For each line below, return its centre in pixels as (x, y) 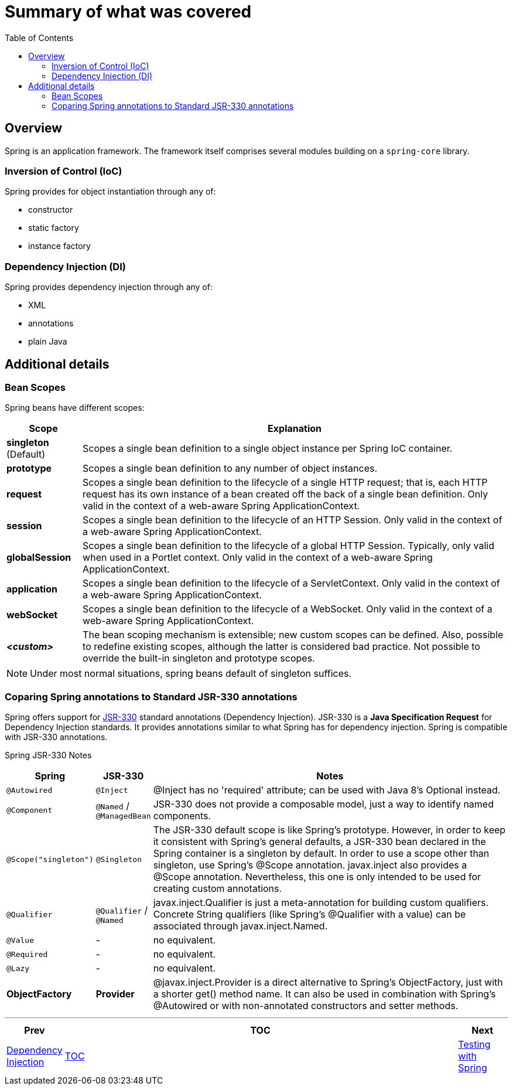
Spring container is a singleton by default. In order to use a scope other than (321, 854)
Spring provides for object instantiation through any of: (110, 192)
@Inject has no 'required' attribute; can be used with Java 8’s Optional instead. (327, 790)
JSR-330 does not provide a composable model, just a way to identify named (323, 804)
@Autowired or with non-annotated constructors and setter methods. (306, 1006)
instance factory (59, 246)
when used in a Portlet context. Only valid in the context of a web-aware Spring (258, 558)
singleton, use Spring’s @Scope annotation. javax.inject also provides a (310, 865)
